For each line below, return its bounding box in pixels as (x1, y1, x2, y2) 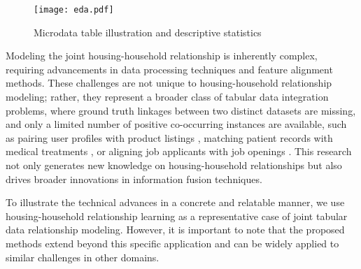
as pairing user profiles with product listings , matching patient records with (6, 130, 333, 145)
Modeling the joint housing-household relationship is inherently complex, (6, 48, 318, 63)
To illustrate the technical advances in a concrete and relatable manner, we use (6, 195, 345, 210)
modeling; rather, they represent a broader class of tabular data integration (6, 89, 329, 104)
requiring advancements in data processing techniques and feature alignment (6, 61, 333, 76)
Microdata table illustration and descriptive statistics (34, 24, 262, 39)
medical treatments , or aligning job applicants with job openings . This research (6, 144, 352, 159)
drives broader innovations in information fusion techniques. (6, 171, 262, 186)
